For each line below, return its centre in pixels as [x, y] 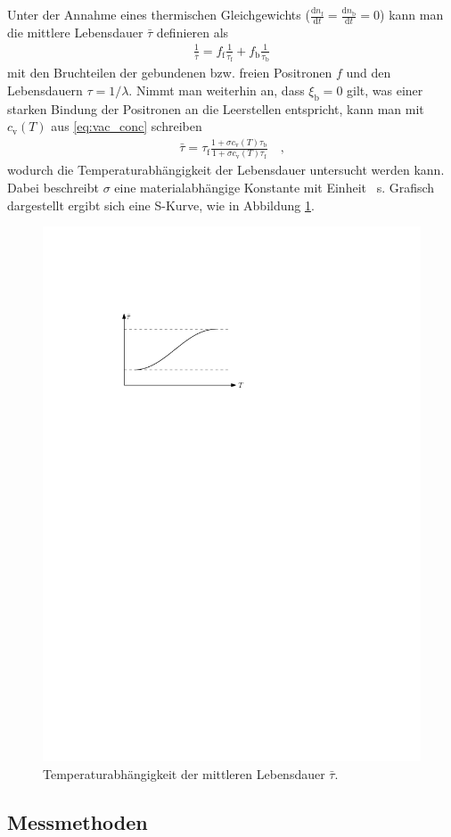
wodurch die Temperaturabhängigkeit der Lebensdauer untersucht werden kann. [226, 170]
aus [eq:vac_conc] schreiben [127, 126]
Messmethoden [78, 821]
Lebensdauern [45, 90]
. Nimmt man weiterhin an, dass [217, 90]
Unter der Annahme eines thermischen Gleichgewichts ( [159, 14]
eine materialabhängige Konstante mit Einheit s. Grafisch [275, 188]
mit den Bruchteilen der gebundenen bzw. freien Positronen [170, 73]
